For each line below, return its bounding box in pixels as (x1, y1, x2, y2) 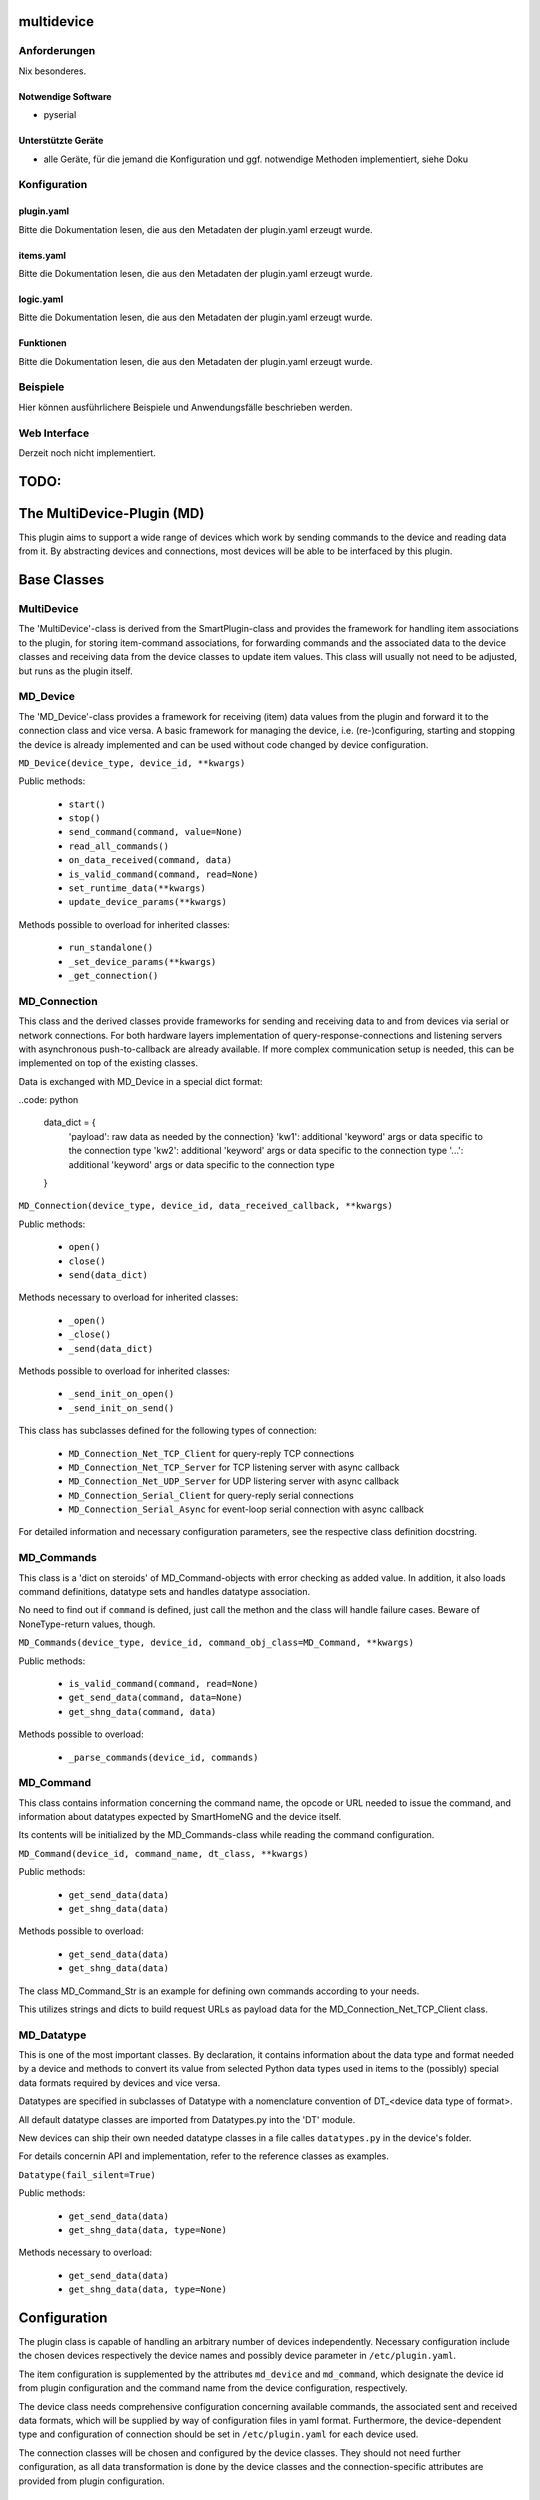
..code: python (18, 1094, 79, 1106)
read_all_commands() (68, 840, 170, 852)
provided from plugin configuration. (18, 2475, 165, 2487)
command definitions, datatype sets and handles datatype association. (18, 1585, 310, 1597)
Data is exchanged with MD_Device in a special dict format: (18, 1075, 263, 1087)
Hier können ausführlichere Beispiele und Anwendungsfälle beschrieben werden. (18, 401, 353, 413)
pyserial (43, 109, 77, 121)
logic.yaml (18, 293, 64, 305)
